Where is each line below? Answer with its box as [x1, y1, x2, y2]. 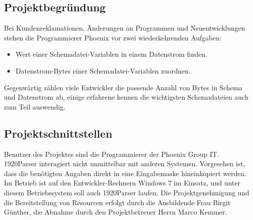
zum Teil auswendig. [4, 101, 66, 111]
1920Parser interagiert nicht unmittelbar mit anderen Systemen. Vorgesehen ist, [4, 158, 245, 169]
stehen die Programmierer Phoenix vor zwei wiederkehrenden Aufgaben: [4, 32, 222, 42]
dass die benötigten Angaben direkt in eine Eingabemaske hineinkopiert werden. [4, 168, 247, 178]
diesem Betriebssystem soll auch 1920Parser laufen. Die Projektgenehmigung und [4, 187, 250, 197]
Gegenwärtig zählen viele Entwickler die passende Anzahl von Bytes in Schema [4, 82, 243, 92]
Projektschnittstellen [4, 125, 112, 141]
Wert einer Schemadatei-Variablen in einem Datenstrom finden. [15, 49, 208, 59]
